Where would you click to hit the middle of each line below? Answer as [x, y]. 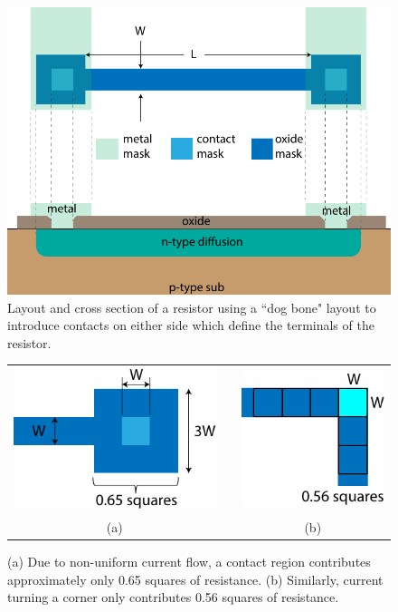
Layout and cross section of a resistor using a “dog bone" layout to [192, 307]
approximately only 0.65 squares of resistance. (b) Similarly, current [195, 579]
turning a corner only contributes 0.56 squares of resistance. [173, 597]
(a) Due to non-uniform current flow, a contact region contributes [189, 562]
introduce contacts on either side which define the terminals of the [191, 325]
